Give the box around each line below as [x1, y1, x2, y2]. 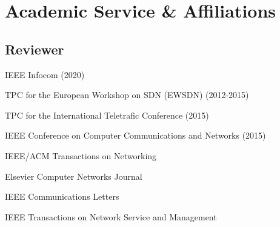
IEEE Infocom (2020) [5, 68, 85, 81]
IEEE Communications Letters [5, 190, 119, 203]
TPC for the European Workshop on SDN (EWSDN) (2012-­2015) [5, 88, 249, 101]
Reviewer [5, 39, 64, 58]
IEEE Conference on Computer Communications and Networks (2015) [5, 129, 266, 142]
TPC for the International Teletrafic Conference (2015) [5, 108, 209, 121]
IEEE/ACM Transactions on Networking [5, 149, 157, 162]
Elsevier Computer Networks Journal [5, 169, 142, 182]
